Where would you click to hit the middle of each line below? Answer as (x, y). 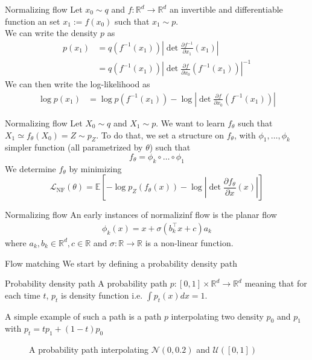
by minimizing (95, 168)
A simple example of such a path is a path (83, 316)
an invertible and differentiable (226, 9)
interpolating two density (217, 316)
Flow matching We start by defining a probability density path (121, 263)
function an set (33, 21)
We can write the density (51, 33)
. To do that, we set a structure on (160, 135)
